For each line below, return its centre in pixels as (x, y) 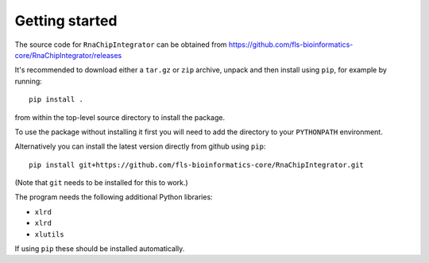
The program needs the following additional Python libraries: (114, 197)
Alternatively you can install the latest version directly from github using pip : (140, 146)
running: (29, 81)
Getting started (66, 21)
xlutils (50, 234)
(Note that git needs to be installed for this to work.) (101, 183)
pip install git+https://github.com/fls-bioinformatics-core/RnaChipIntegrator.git (197, 164)
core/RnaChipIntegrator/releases (68, 55)
